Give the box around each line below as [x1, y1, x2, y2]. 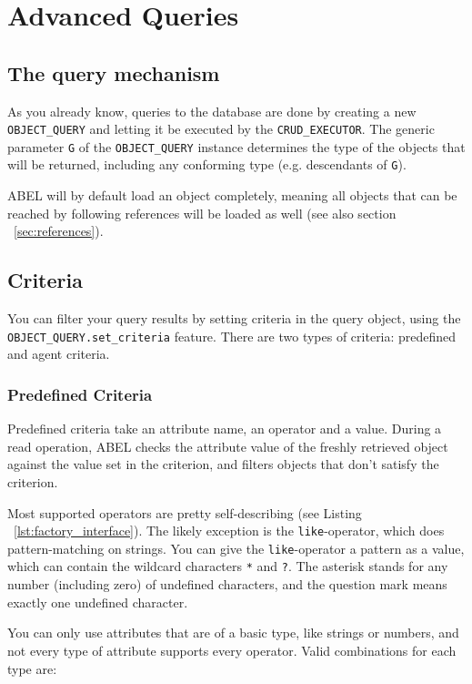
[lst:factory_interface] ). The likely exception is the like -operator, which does [14, 521, 445, 540]
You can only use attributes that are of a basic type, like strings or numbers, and [7, 623, 459, 642]
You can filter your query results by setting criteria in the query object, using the [7, 309, 461, 328]
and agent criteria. [7, 344, 110, 363]
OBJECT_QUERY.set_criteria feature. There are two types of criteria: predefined [7, 326, 457, 345]
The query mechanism [7, 58, 220, 87]
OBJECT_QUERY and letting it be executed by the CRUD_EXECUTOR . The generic [7, 119, 435, 138]
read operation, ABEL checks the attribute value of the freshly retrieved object [7, 436, 448, 455]
